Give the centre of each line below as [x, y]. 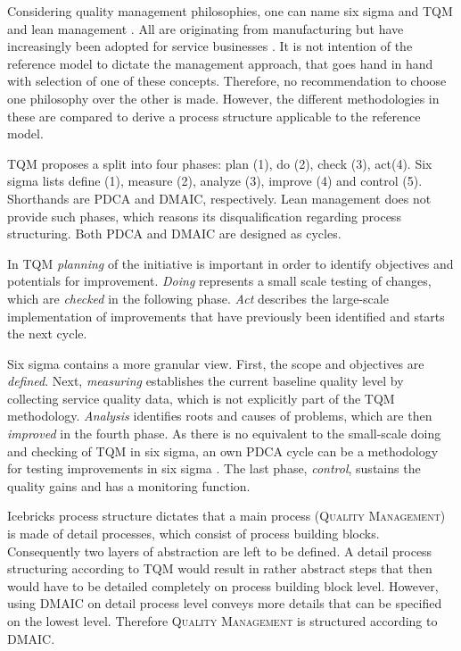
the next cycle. [47, 334]
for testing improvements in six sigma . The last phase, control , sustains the [214, 468]
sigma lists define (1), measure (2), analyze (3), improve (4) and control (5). [215, 181]
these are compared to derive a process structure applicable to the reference [214, 116]
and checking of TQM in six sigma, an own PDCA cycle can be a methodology [223, 451]
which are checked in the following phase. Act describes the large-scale [198, 298]
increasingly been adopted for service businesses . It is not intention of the [210, 46]
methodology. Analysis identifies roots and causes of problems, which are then [220, 416]
